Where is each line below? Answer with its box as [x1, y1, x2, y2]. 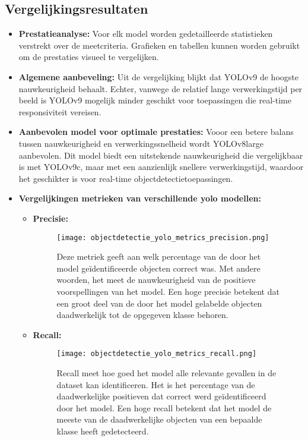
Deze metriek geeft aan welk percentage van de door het [56, 250, 261, 263]
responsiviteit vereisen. [18, 105, 101, 118]
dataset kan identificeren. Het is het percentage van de [56, 378, 255, 390]
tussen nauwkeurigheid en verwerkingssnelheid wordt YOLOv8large [18, 137, 263, 149]
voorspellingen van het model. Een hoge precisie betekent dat [56, 285, 280, 297]
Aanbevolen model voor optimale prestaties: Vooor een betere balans [18, 125, 294, 138]
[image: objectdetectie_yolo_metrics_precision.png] [56, 233, 269, 242]
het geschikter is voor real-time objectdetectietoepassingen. [18, 172, 233, 184]
